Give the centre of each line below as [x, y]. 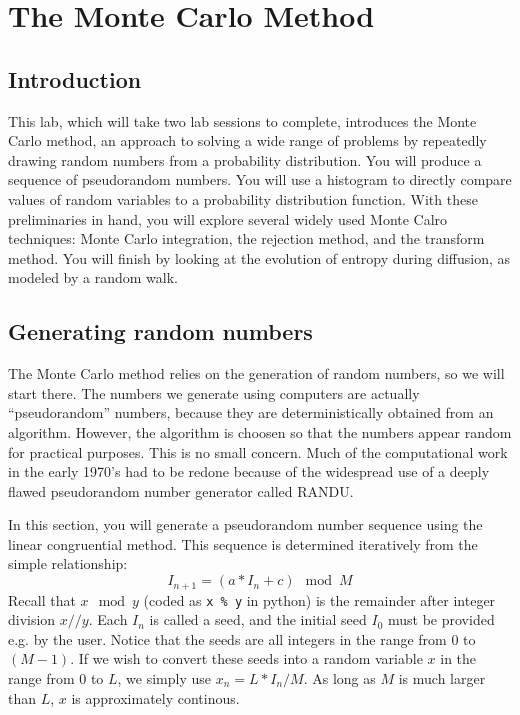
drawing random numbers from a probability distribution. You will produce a [245, 159]
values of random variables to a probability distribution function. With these [243, 198]
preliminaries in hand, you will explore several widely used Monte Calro [228, 218]
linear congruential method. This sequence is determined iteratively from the [243, 543]
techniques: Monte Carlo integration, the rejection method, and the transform [246, 238]
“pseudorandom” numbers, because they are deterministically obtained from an [251, 412]
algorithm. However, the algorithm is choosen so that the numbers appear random [260, 431]
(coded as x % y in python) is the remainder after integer [319, 599]
